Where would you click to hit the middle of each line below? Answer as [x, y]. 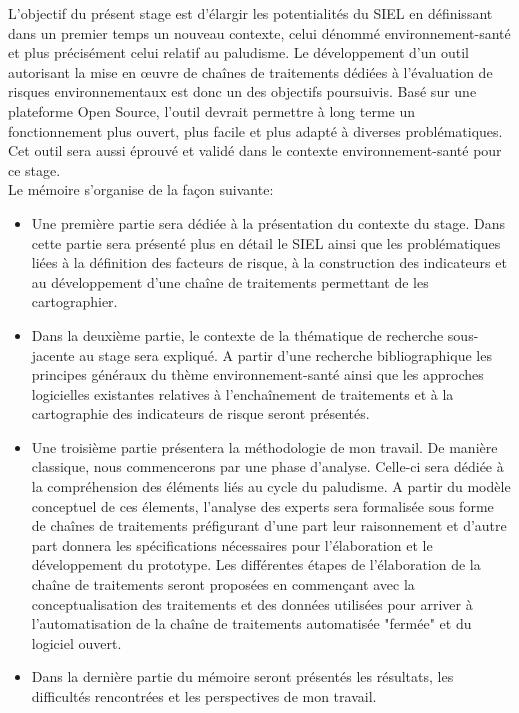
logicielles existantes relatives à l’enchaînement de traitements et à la [242, 393]
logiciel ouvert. [76, 642]
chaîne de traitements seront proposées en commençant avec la [223, 584]
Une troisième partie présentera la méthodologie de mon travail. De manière [264, 446]
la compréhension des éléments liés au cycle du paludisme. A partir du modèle [271, 486]
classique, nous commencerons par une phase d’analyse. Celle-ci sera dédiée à [267, 466]
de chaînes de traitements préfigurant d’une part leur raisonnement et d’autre [269, 525]
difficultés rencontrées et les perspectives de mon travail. [204, 696]
